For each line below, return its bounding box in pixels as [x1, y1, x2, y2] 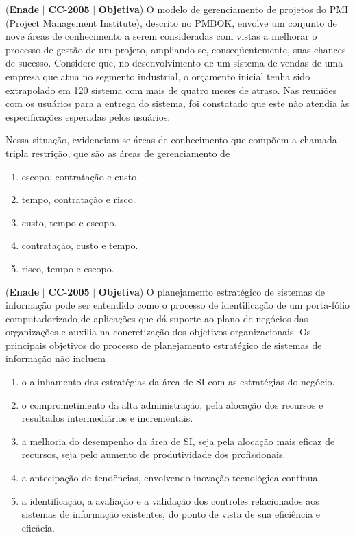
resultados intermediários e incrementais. [21, 411, 193, 425]
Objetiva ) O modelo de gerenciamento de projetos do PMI [98, 2, 349, 16]
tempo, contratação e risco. [21, 192, 136, 206]
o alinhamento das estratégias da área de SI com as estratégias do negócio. [21, 374, 335, 389]
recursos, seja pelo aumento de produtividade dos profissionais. [21, 447, 286, 462]
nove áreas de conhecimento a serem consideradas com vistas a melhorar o [5, 29, 317, 43]
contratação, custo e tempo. [21, 238, 138, 252]
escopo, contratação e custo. [21, 169, 140, 183]
